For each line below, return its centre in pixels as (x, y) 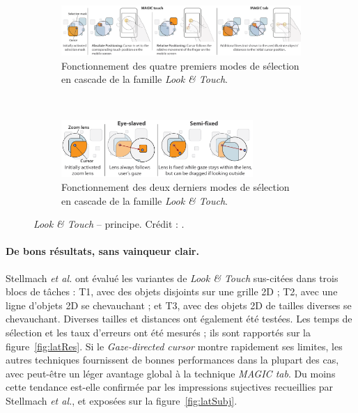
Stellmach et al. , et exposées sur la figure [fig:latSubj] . (122, 400)
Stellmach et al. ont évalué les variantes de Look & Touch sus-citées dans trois (172, 278)
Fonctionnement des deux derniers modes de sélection (176, 186)
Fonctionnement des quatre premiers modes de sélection (180, 65)
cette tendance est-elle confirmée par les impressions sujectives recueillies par (170, 387)
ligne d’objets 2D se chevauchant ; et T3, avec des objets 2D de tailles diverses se (179, 305)
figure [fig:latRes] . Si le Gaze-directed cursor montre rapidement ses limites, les (174, 346)
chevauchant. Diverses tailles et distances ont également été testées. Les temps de (179, 319)
